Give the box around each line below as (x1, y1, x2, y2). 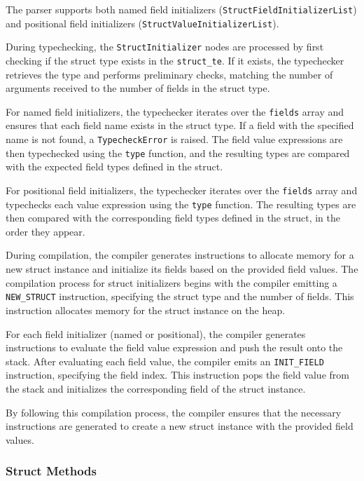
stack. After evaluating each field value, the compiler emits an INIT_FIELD (6, 353, 324, 368)
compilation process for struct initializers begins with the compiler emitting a (6, 275, 337, 290)
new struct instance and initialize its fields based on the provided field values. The (6, 262, 358, 276)
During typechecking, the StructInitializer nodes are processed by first (6, 39, 324, 54)
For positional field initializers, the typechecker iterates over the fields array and (6, 182, 358, 197)
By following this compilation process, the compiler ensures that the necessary (6, 405, 342, 419)
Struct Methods (6, 462, 97, 480)
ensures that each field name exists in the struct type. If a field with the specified (6, 118, 354, 133)
